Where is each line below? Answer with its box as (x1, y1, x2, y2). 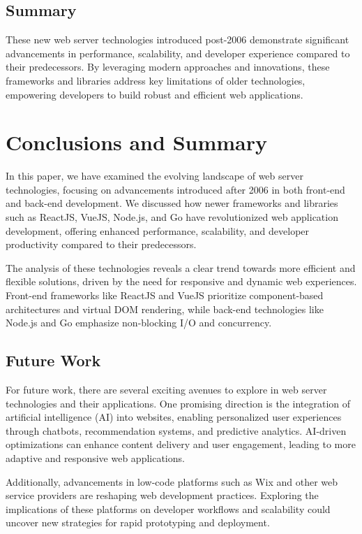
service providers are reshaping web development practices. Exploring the (6, 488, 319, 503)
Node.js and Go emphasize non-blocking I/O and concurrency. (6, 315, 272, 330)
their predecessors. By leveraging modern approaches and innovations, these (6, 59, 330, 74)
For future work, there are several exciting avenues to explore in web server (6, 382, 327, 397)
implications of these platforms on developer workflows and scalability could (6, 501, 331, 516)
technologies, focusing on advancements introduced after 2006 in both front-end (6, 182, 345, 196)
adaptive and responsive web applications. (6, 451, 185, 465)
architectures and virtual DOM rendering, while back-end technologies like (6, 301, 324, 316)
